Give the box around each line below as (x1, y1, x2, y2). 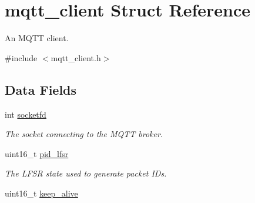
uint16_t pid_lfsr (5, 147, 69, 159)
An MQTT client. (5, 32, 69, 44)
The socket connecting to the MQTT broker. (5, 128, 163, 140)
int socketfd (5, 108, 46, 120)
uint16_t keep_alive (5, 187, 78, 199)
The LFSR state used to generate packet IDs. (5, 167, 167, 179)
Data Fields (5, 80, 77, 98)
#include (5, 51, 38, 64)
